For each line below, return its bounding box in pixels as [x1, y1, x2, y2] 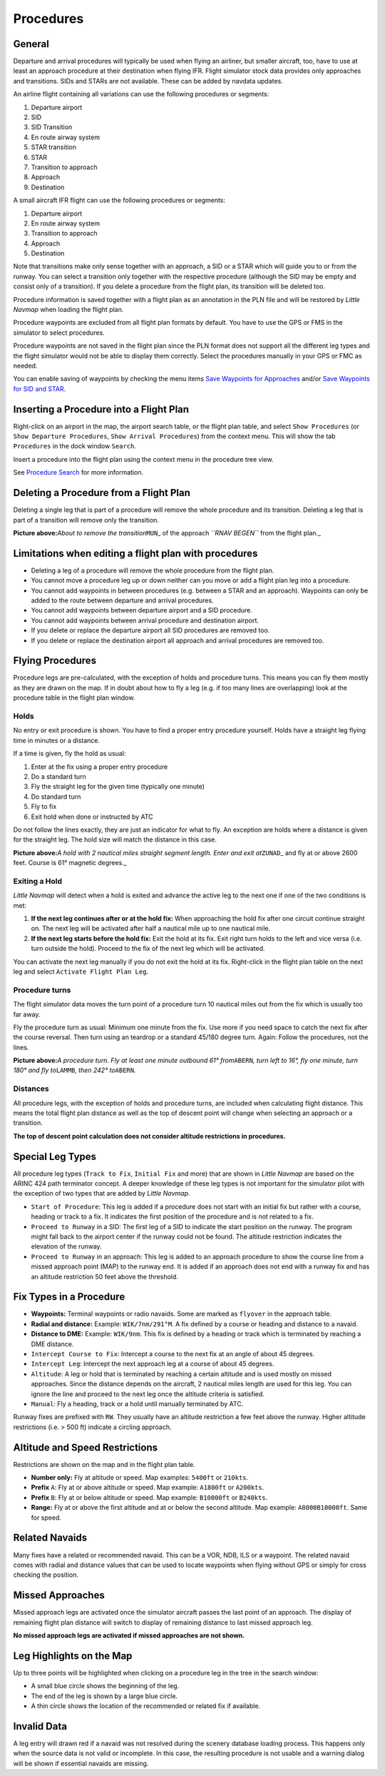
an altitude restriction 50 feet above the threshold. [31, 1272, 178, 1281]
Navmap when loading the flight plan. [13, 306, 124, 314]
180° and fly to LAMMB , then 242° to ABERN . [13, 1066, 136, 1074]
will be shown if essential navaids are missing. [13, 1759, 149, 1767]
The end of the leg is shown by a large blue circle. [31, 1692, 178, 1700]
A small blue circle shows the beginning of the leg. [31, 1682, 180, 1690]
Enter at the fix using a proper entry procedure [31, 762, 168, 771]
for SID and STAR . [13, 384, 66, 393]
